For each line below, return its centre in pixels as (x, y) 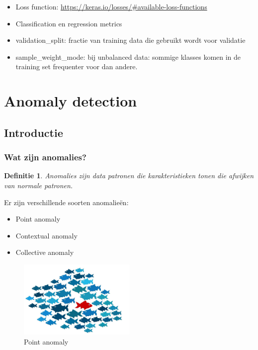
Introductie (34, 132)
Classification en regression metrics (69, 23)
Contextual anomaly (46, 235)
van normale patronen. (39, 185)
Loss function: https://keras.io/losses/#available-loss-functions (111, 6)
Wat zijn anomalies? (45, 157)
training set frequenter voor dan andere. (77, 66)
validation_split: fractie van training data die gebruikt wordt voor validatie (130, 40)
